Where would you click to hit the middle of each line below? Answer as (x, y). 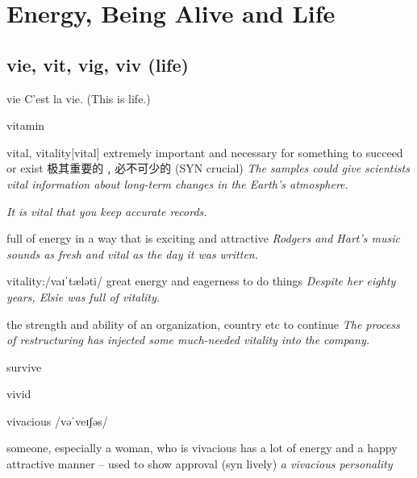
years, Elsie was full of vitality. (83, 296)
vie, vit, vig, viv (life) (98, 64)
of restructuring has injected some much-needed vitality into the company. (188, 340)
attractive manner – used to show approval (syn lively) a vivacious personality (200, 464)
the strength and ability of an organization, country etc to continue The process (203, 324)
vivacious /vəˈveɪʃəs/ (57, 420)
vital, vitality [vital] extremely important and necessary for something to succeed (205, 152)
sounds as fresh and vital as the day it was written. (133, 254)
